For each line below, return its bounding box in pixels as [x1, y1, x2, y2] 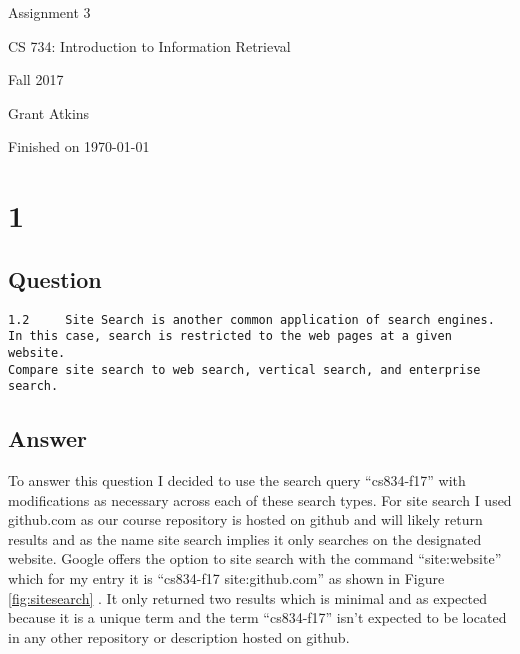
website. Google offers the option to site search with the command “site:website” [8, 548, 502, 569]
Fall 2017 [8, 69, 64, 90]
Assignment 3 [8, 2, 91, 22]
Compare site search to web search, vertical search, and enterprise [8, 362, 481, 377]
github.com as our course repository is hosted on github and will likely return [8, 509, 483, 530]
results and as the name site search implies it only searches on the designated [8, 528, 482, 549]
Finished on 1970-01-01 [8, 136, 150, 157]
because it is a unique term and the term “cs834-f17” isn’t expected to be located [8, 607, 507, 628]
